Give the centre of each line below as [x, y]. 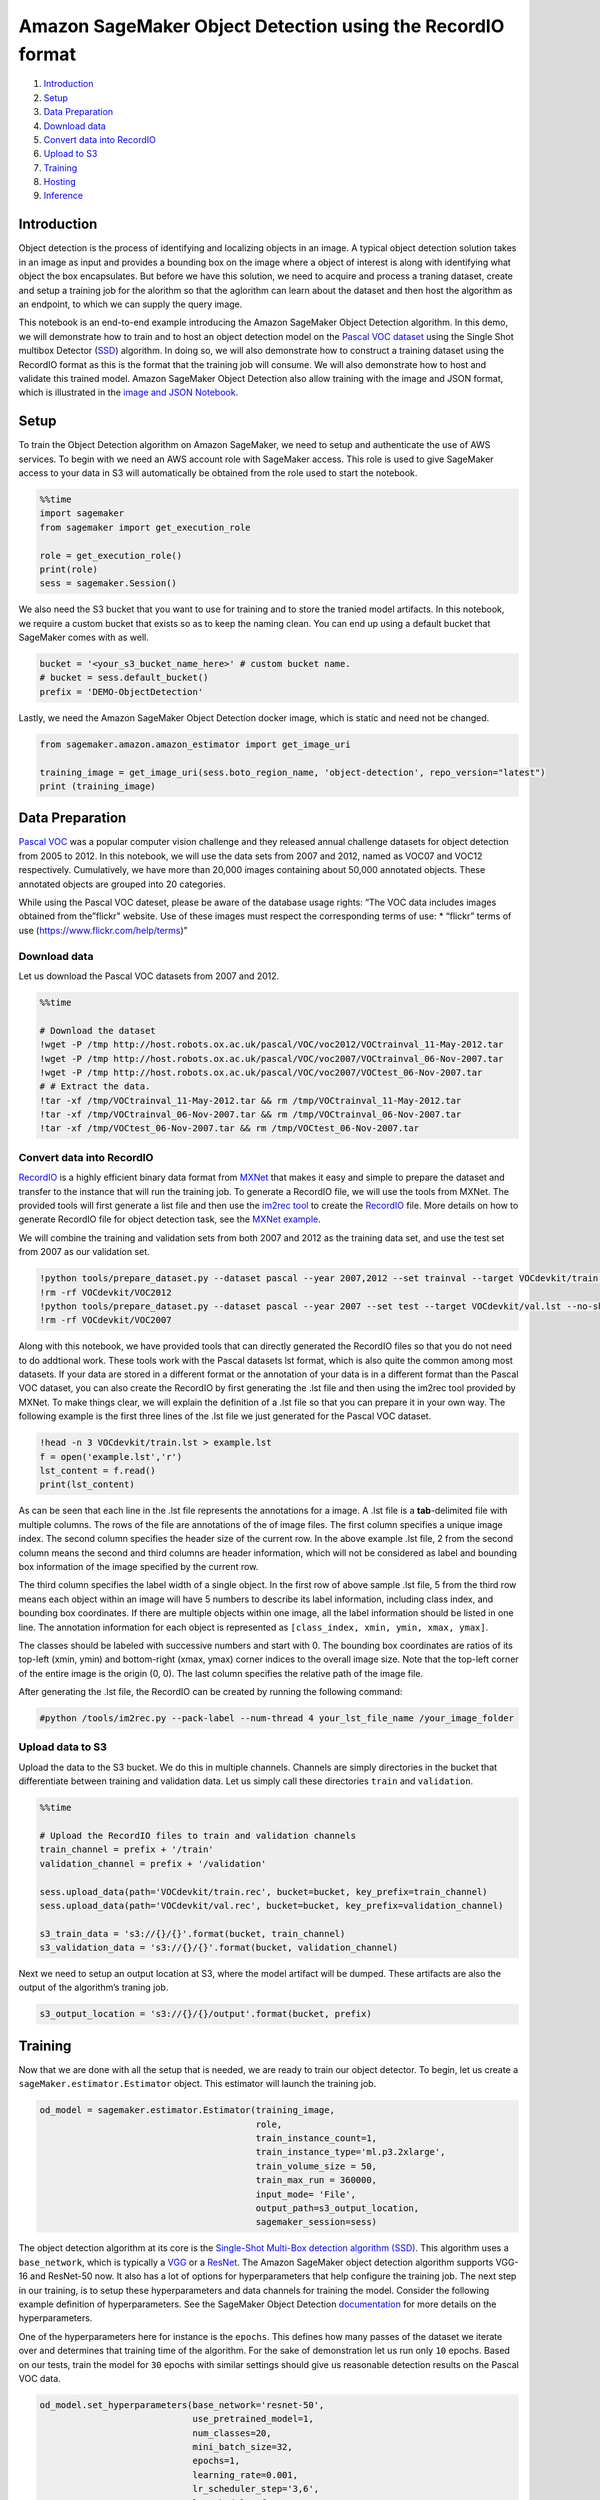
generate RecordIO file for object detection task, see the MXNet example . [169, 1219]
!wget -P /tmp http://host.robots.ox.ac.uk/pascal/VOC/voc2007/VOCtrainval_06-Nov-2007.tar [271, 1058]
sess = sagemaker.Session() [108, 583]
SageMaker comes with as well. [83, 637]
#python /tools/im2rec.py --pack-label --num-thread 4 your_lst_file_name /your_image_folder [277, 1718]
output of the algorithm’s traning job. [93, 1987]
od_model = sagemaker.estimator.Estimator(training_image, [187, 2110]
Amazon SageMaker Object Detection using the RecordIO [261, 26]
